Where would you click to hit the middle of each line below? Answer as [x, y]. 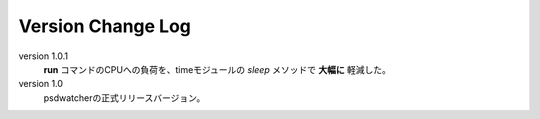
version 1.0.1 [43, 56]
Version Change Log [105, 26]
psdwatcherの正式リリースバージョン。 [124, 97]
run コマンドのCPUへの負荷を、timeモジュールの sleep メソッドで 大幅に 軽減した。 [217, 69]
